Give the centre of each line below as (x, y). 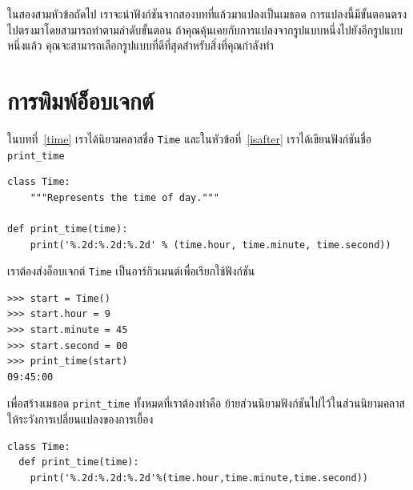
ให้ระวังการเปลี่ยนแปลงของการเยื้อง (80, 419)
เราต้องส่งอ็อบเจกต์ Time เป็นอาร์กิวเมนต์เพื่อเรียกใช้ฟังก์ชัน (131, 271)
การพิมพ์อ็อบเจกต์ (80, 100)
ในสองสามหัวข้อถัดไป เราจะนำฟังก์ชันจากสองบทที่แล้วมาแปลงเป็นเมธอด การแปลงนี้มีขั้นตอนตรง (207, 14)
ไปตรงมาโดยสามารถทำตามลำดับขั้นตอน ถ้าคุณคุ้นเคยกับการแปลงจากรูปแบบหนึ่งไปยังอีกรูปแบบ (205, 29)
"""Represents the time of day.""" (124, 197)
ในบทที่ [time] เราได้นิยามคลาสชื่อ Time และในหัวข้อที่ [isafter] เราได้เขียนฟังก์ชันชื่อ (190, 138)
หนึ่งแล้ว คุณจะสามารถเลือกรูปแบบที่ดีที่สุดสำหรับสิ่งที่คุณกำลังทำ (140, 45)
